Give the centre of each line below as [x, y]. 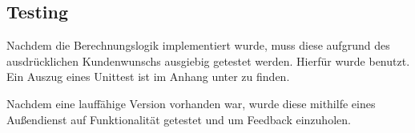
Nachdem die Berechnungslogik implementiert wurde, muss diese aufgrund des [198, 45]
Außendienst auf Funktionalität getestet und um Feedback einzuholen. [179, 119]
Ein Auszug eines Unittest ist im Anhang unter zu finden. [148, 77]
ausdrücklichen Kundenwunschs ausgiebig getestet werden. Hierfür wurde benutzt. [208, 60]
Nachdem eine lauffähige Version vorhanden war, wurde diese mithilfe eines [191, 103]
